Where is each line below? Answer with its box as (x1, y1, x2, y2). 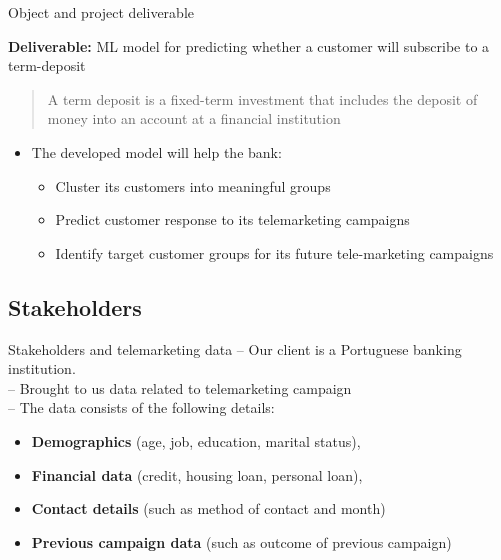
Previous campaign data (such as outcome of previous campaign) (31, 531, 452, 552)
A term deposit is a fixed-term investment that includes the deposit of (47, 88, 478, 109)
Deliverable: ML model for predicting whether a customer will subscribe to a (8, 35, 490, 56)
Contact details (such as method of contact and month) (31, 498, 386, 519)
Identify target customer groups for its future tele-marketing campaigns (55, 242, 494, 263)
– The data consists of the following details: (8, 397, 275, 418)
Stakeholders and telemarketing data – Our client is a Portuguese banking (8, 338, 462, 359)
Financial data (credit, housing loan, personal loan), (31, 464, 363, 485)
